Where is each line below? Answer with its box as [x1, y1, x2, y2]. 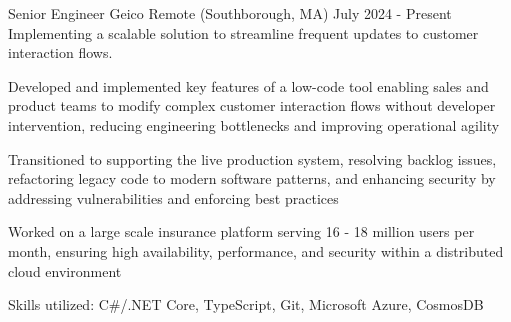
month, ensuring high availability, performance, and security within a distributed [8, 240, 504, 261]
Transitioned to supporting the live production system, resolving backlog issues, [8, 148, 497, 169]
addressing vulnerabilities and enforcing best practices [8, 187, 339, 208]
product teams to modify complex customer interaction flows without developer [8, 95, 496, 116]
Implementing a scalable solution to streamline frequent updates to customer [8, 22, 479, 43]
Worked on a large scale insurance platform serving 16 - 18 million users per [8, 221, 475, 242]
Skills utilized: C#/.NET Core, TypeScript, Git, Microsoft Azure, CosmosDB [8, 294, 484, 315]
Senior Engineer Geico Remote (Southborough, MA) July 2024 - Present [8, 3, 452, 23]
